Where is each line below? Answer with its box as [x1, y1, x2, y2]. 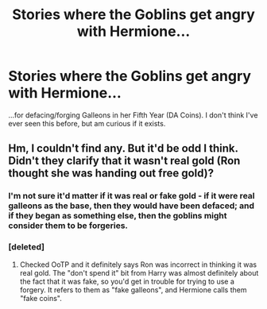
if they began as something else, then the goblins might [8, 211, 228, 222]
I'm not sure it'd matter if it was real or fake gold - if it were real [8, 191, 255, 202]
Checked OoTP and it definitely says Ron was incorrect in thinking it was [19, 260, 257, 269]
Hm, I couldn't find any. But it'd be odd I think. [8, 141, 238, 156]
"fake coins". [19, 293, 62, 303]
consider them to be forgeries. [8, 220, 129, 231]
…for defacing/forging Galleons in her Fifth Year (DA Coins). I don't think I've [8, 110, 258, 120]
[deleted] [8, 241, 45, 253]
